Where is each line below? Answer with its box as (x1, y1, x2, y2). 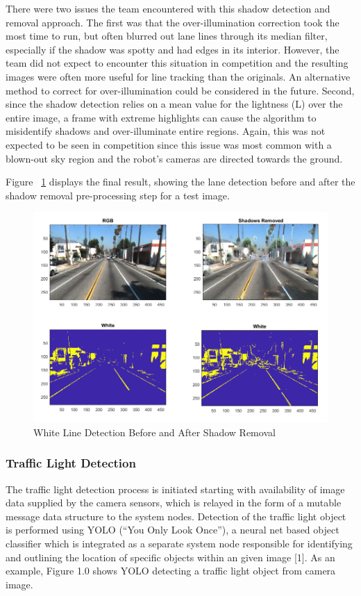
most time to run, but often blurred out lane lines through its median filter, (6, 28, 328, 43)
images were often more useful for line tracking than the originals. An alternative (6, 69, 351, 83)
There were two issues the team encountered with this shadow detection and (6, 1, 330, 15)
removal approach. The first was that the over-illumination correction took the (6, 15, 339, 29)
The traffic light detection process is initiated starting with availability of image (6, 481, 345, 496)
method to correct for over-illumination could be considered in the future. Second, (6, 83, 355, 97)
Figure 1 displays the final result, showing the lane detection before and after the (6, 174, 355, 189)
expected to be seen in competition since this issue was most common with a (6, 137, 332, 151)
